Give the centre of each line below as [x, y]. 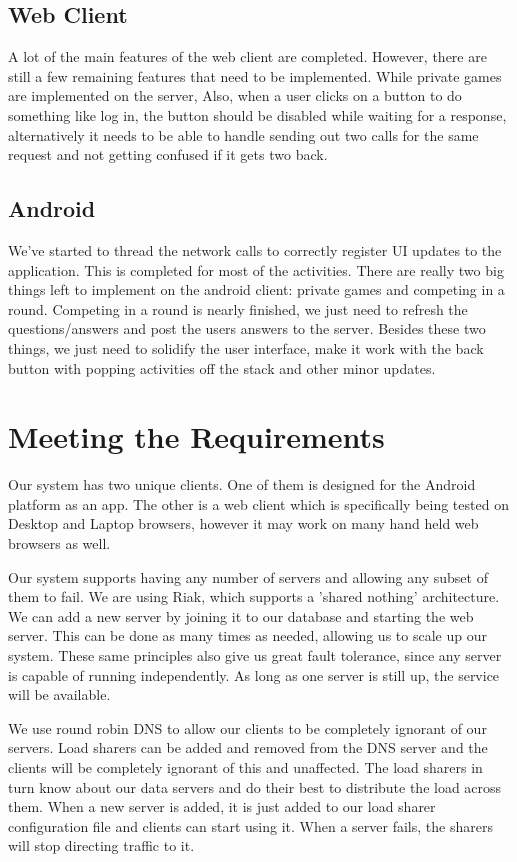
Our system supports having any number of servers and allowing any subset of [248, 576]
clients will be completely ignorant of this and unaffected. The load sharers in [245, 766]
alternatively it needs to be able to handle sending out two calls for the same [243, 134]
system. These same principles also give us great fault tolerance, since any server [255, 655]
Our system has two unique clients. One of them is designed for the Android [242, 484]
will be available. [59, 694]
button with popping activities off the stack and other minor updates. [222, 367]
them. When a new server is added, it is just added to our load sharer [222, 806]
